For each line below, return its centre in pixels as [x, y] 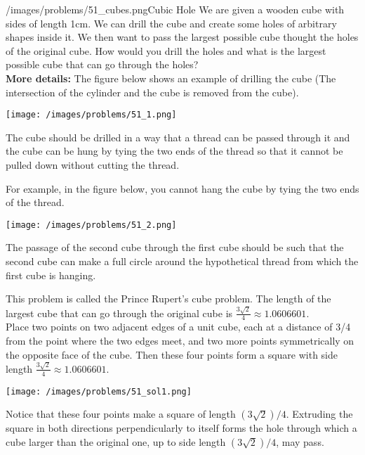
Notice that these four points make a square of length [121, 414]
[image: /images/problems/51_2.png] [91, 225]
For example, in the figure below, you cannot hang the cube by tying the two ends [182, 188]
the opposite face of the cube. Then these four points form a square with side [172, 354]
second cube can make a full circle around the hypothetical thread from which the [182, 261]
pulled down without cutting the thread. [93, 165]
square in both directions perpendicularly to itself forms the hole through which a [181, 428]
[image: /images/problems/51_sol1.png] [99, 391]
